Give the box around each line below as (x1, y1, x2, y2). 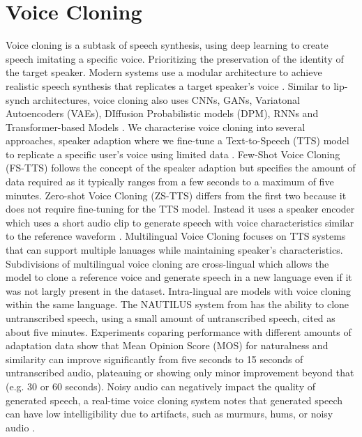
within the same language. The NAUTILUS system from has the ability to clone (6, 297, 349, 312)
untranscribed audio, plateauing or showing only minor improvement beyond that (6, 365, 354, 380)
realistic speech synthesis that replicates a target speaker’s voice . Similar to (6, 78, 331, 93)
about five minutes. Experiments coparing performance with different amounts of (6, 324, 352, 339)
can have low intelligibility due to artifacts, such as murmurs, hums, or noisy (6, 406, 333, 421)
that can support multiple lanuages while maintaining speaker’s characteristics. (6, 243, 343, 257)
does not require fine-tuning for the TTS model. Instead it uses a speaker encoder (6, 201, 355, 216)
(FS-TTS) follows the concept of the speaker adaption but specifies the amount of (6, 160, 356, 175)
